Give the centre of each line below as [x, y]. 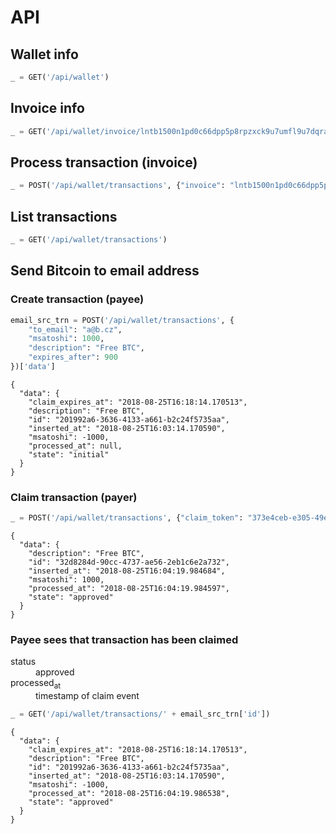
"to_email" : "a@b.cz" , [75, 329]
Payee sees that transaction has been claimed [124, 639]
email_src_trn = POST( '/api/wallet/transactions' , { [122, 320]
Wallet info [44, 54]
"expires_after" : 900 [73, 357]
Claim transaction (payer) [74, 497]
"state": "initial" [69, 454]
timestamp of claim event [87, 696]
